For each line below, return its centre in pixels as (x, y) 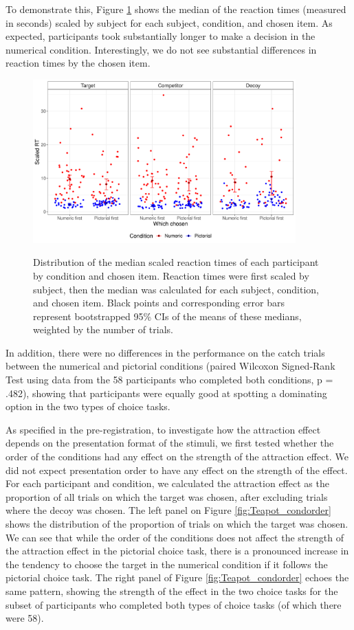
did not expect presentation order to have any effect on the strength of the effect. (177, 470)
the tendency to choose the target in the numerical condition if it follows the (167, 564)
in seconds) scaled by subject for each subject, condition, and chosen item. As (169, 22)
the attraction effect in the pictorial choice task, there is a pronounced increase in (177, 551)
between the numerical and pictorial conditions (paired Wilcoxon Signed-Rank (170, 366)
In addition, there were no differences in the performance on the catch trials (165, 352)
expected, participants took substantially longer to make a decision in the (161, 36)
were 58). (25, 618)
